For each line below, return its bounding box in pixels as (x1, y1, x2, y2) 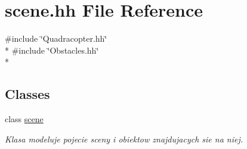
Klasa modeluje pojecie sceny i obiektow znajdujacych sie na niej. (5, 132, 243, 145)
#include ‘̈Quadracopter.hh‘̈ (5, 32, 107, 45)
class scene (5, 113, 44, 125)
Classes (5, 85, 50, 103)
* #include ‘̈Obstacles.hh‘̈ (5, 44, 99, 56)
